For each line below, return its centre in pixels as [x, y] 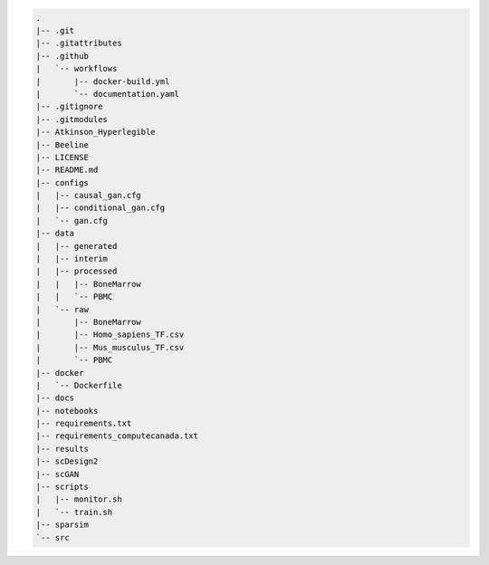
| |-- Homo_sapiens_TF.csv [110, 335]
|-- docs [55, 398]
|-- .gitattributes [79, 43]
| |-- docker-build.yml [103, 81]
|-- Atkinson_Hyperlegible [96, 132]
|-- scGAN [58, 474]
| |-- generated [77, 246]
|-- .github [62, 56]
